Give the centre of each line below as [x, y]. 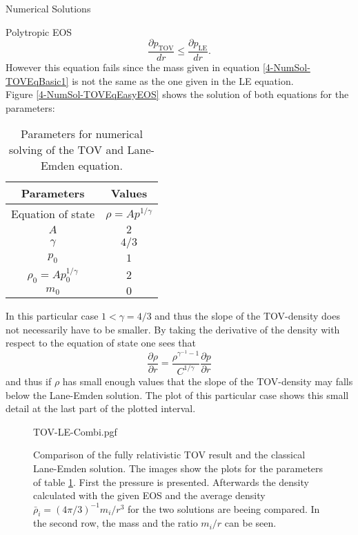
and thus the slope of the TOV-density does [247, 316]
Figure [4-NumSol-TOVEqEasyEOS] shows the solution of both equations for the [177, 94]
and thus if [29, 381]
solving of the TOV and [66, 150]
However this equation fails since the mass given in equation [133, 67]
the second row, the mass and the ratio [116, 523]
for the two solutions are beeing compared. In [223, 508]
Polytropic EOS [39, 31]
